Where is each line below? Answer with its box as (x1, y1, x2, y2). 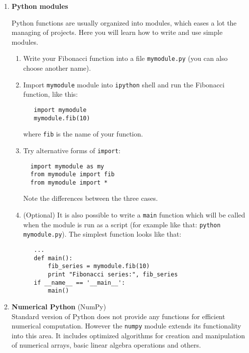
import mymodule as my (30, 163, 104, 170)
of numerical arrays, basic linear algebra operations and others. (11, 340, 201, 350)
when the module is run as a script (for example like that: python (23, 219, 221, 229)
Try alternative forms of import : (23, 145, 121, 155)
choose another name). (23, 63, 91, 73)
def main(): (34, 254, 73, 262)
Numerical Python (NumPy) (11, 301, 106, 311)
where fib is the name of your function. (23, 129, 143, 139)
